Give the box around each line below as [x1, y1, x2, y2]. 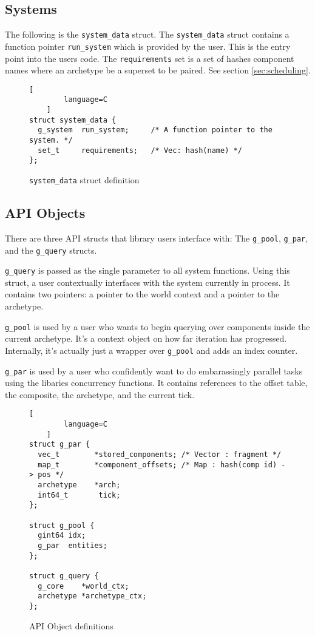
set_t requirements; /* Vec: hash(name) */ [38, 146, 242, 155]
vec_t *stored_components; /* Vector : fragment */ [38, 450, 282, 459]
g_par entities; [38, 541, 107, 550]
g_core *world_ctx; [38, 581, 129, 590]
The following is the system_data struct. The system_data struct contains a [5, 28, 290, 41]
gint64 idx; [38, 531, 86, 540]
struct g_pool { [29, 521, 95, 530]
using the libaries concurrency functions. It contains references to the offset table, [5, 376, 308, 389]
